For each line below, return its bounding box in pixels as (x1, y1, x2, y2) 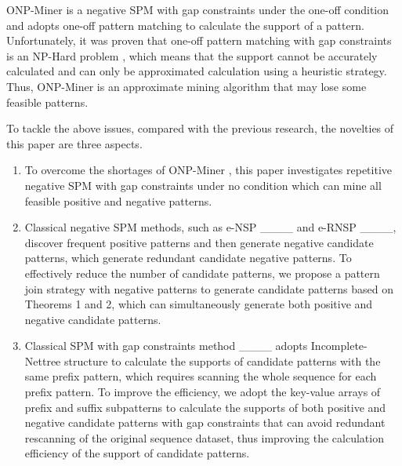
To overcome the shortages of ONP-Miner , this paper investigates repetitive (24, 162, 392, 178)
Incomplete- (310, 337, 368, 354)
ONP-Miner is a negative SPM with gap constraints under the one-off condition (6, 2, 389, 17)
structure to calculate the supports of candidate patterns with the (63, 352, 381, 369)
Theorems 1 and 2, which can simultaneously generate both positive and (24, 296, 373, 312)
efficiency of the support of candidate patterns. (24, 445, 250, 461)
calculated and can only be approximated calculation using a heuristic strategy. (6, 63, 387, 79)
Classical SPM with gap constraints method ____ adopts (24, 337, 308, 354)
